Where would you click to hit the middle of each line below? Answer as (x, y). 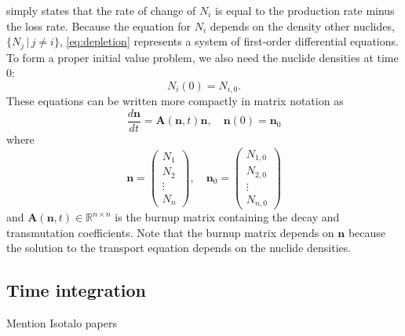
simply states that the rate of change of (101, 10)
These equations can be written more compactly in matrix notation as (175, 101)
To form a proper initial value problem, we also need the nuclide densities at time (202, 57)
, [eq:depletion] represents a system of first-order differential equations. (229, 41)
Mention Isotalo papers (62, 323)
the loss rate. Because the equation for (99, 26)
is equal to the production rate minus (305, 10)
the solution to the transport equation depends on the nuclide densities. (179, 248)
